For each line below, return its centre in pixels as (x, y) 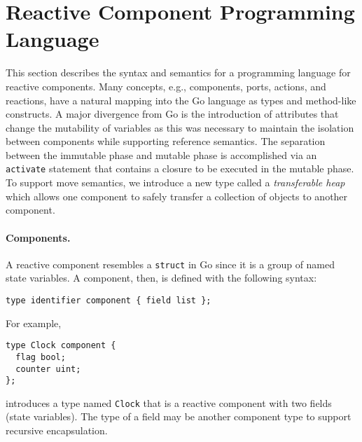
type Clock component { (61, 346)
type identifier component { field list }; (109, 300)
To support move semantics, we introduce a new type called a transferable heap (175, 182)
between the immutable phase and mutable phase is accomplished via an (161, 154)
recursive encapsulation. (57, 430)
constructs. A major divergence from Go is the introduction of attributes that (172, 114)
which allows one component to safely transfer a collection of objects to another (177, 196)
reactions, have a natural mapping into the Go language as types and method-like (181, 100)
